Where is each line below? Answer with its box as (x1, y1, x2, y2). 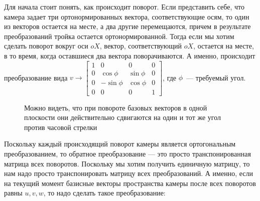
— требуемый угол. (186, 72, 246, 82)
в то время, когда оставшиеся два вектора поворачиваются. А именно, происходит (4, 50, 255, 60)
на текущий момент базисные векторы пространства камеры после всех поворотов (4, 177, 256, 188)
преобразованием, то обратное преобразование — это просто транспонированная (4, 148, 251, 159)
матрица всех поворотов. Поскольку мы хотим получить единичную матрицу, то (4, 158, 250, 168)
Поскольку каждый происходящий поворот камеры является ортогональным (4, 138, 236, 149)
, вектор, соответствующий (99, 40, 182, 51)
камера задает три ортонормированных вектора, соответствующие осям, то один (4, 11, 249, 21)
